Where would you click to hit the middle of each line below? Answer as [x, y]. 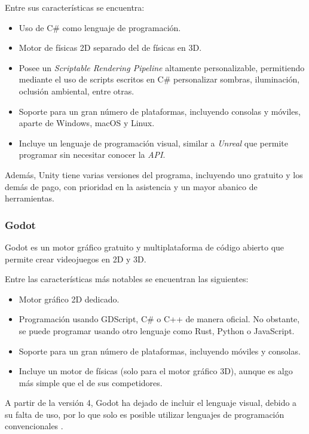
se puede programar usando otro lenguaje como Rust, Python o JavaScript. [157, 330]
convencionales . [34, 426]
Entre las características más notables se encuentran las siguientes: [127, 279]
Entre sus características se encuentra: [75, 7]
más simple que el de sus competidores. [91, 382]
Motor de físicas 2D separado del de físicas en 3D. [110, 48]
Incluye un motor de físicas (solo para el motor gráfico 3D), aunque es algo [156, 371]
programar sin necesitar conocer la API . [92, 155]
